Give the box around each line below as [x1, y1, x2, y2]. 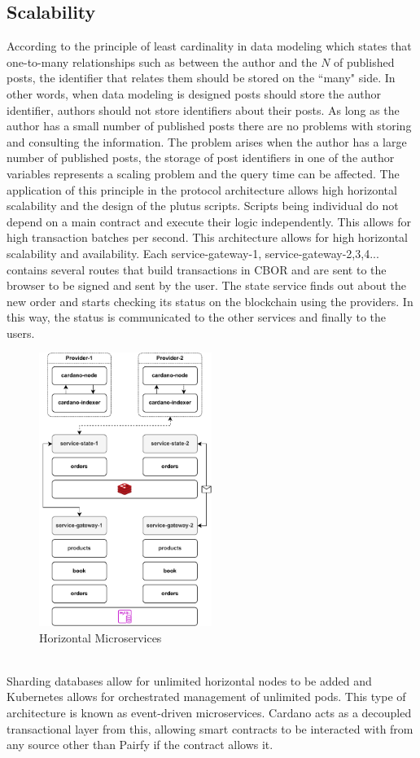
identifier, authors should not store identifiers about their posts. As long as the [7, 101, 400, 118]
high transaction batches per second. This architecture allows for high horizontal [7, 229, 408, 246]
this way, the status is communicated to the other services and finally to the [7, 309, 387, 326]
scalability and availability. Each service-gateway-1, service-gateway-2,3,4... [7, 244, 379, 261]
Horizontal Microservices [39, 629, 162, 646]
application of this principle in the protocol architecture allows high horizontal [7, 181, 397, 198]
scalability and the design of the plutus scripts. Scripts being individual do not [7, 197, 399, 214]
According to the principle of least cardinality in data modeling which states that [7, 37, 412, 55]
